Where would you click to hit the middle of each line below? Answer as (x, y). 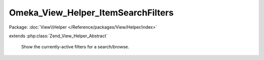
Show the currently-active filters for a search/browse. (75, 47)
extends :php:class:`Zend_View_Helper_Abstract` (58, 36)
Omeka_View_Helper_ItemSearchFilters (91, 13)
